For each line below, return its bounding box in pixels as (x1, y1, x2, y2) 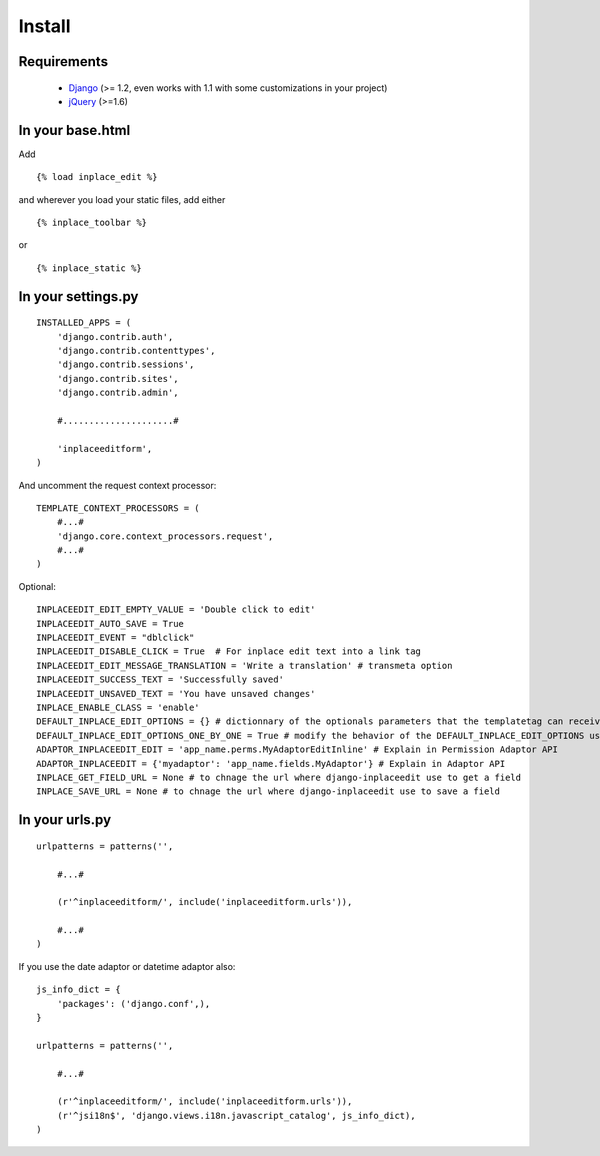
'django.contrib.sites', (56, 373, 179, 384)
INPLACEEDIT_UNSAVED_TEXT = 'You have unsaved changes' (36, 688, 316, 699)
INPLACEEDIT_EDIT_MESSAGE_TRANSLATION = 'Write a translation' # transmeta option (36, 660, 453, 671)
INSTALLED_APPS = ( (36, 317, 132, 329)
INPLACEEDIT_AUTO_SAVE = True (36, 618, 185, 629)
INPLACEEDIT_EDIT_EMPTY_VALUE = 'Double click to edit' (36, 604, 316, 615)
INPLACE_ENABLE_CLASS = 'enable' (36, 701, 200, 713)
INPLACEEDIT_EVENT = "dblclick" (36, 632, 195, 644)
